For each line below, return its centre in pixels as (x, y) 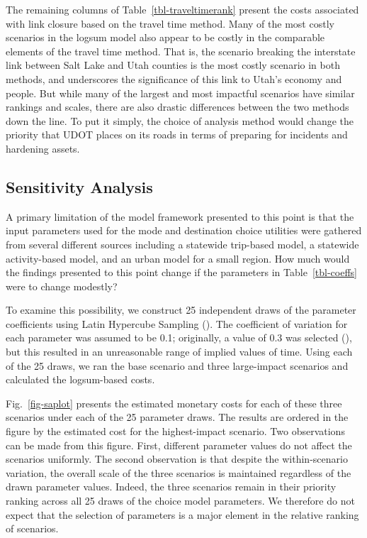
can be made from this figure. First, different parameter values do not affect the (179, 445)
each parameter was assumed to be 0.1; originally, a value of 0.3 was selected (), (179, 337)
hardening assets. (43, 148)
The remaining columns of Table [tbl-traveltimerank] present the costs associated (182, 9)
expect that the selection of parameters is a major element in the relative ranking (182, 514)
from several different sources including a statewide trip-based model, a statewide (182, 244)
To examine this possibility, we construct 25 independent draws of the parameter (181, 310)
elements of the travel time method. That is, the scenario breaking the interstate (181, 51)
